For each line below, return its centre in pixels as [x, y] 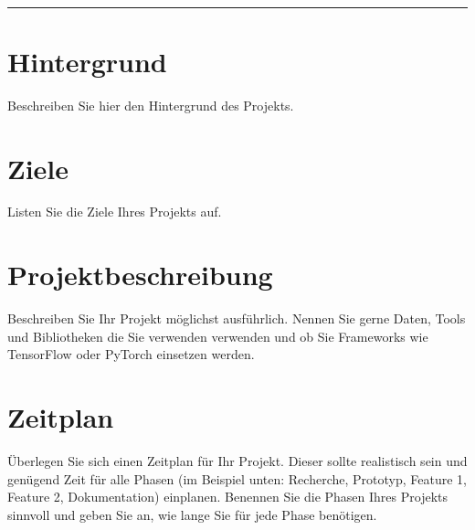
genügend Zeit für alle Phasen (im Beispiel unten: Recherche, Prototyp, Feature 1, [237, 478]
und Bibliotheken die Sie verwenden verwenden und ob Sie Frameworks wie [218, 336]
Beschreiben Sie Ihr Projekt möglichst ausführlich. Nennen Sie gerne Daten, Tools [237, 318]
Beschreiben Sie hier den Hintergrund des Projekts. [151, 105]
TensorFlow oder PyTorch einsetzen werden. [131, 354]
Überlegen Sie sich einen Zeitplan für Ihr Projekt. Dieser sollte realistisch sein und [237, 461]
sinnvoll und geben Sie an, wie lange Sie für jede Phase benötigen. [192, 514]
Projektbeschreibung [140, 275]
